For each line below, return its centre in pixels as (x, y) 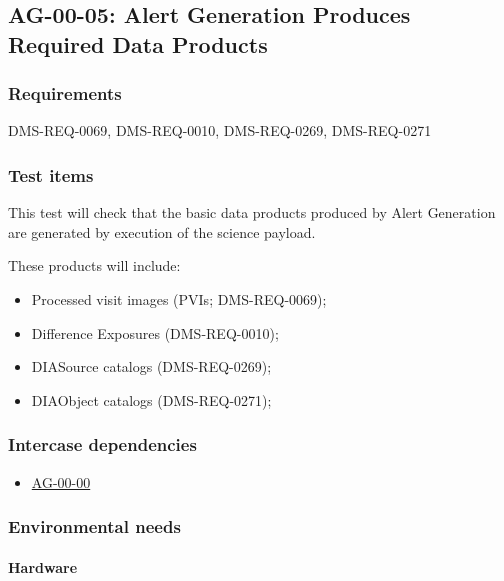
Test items (51, 174)
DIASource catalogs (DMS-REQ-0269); (151, 366)
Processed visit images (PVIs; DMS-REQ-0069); (179, 298)
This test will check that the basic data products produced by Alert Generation (252, 212)
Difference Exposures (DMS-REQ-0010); (155, 332)
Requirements (65, 93)
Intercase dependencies (102, 444)
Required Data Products (138, 43)
